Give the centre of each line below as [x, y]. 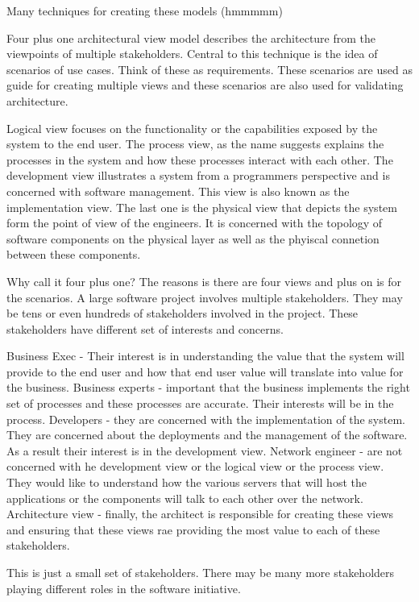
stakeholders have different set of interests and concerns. [145, 328]
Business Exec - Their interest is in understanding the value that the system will [205, 356]
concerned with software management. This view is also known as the [178, 191]
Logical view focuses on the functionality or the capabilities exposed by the [192, 128]
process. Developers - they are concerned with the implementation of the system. [206, 419]
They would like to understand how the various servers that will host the [187, 482]
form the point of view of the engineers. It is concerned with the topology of [195, 223]
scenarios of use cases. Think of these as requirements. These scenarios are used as [209, 69]
